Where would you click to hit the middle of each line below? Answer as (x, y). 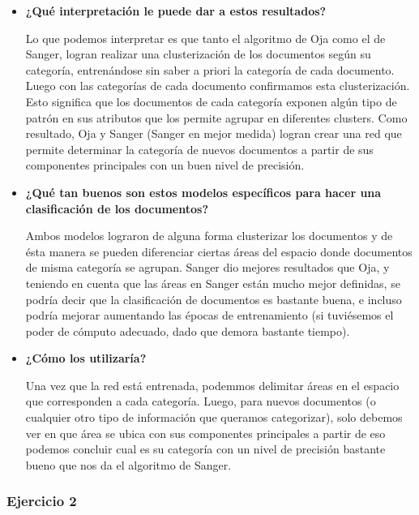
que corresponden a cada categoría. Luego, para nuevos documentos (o (201, 401)
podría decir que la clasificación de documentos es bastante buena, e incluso (214, 299)
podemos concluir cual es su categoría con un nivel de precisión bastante (205, 449)
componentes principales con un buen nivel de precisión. (165, 165)
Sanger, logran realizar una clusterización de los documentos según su (198, 54)
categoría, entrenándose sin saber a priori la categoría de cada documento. (210, 69)
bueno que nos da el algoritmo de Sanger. (128, 464)
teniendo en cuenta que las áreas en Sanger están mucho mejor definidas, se (213, 283)
